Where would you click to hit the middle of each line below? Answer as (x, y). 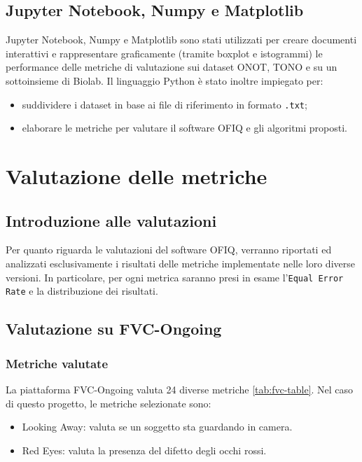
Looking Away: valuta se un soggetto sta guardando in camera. (157, 427)
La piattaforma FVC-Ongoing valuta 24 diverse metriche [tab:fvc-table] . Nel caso (180, 389)
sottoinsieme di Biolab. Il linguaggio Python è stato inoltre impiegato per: (165, 80)
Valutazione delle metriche (137, 176)
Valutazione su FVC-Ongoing (114, 329)
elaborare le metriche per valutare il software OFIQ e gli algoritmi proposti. (185, 128)
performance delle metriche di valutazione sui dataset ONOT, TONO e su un (172, 67)
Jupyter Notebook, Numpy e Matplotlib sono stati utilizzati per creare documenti (181, 40)
